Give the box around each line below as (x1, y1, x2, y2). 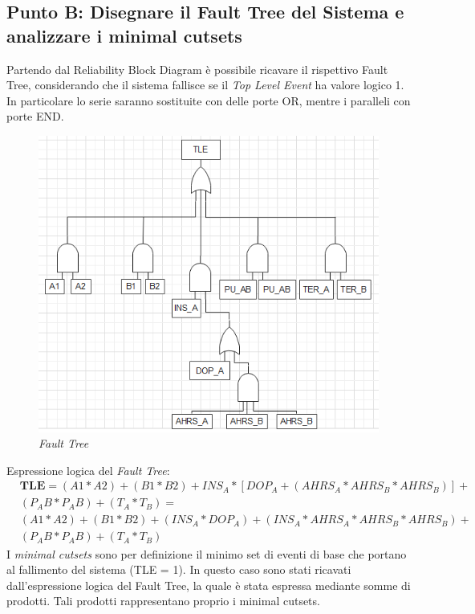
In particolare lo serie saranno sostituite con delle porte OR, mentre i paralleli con (6, 92, 411, 108)
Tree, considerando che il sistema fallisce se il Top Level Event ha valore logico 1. (6, 76, 404, 93)
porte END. (6, 108, 64, 125)
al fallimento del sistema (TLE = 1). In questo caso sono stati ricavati (6, 561, 351, 578)
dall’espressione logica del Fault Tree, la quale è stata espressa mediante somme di (6, 576, 411, 593)
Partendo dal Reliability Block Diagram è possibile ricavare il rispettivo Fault (6, 60, 388, 77)
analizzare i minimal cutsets (6, 23, 242, 47)
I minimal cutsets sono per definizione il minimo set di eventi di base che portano (6, 545, 407, 562)
